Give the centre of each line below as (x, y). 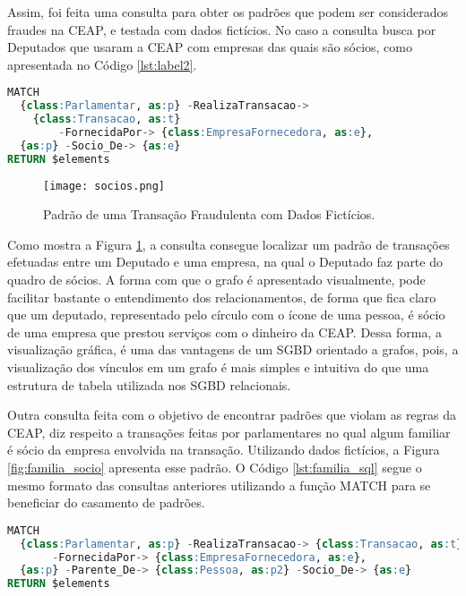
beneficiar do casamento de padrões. (106, 502)
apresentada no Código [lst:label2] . (102, 64)
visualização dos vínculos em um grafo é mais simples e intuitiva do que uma (218, 367)
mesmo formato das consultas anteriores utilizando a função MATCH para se (219, 485)
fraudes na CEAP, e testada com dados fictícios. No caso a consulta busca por (222, 29)
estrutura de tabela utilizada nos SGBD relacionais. (149, 384)
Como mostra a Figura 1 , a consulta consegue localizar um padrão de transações (229, 244)
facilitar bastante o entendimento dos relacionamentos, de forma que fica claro (222, 297)
